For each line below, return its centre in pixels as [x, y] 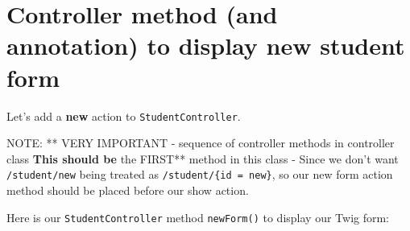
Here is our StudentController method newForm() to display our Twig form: [198, 217]
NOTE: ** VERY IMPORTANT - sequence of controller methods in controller [201, 143]
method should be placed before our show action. [128, 190]
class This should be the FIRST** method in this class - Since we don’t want [203, 158]
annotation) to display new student [206, 45]
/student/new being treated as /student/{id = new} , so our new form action [200, 174]
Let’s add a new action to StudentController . [124, 115]
